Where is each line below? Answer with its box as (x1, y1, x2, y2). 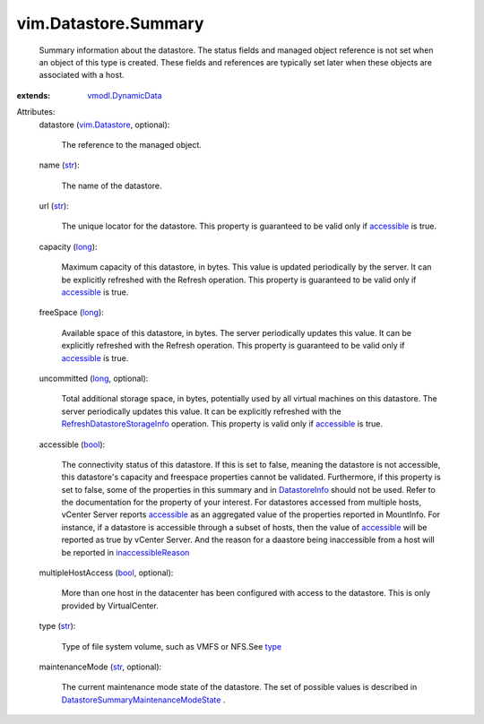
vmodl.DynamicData (87, 90, 162, 100)
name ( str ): (39, 159, 80, 170)
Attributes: (16, 107, 56, 117)
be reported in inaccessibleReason (61, 547, 190, 557)
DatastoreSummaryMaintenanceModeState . (61, 694, 226, 705)
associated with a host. (39, 70, 125, 81)
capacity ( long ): (39, 241, 98, 252)
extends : (16, 90, 51, 100)
